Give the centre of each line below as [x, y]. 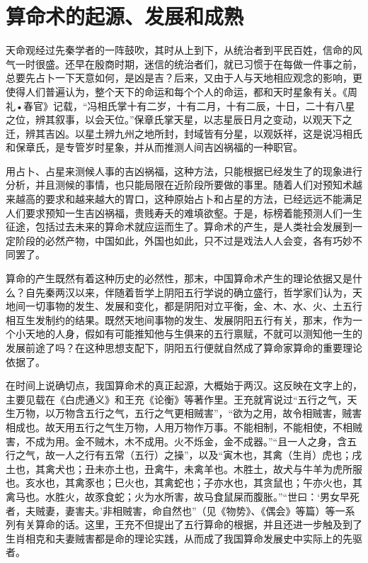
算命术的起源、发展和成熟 [125, 16]
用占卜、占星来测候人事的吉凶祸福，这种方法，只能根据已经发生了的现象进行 [184, 171]
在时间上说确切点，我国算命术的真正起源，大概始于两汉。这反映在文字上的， [184, 385]
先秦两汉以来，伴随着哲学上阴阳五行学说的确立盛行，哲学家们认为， [194, 292]
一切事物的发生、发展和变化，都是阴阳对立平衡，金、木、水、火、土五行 [194, 306]
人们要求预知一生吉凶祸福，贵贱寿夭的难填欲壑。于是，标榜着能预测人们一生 [184, 212]
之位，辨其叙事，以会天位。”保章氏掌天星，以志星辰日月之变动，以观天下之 [179, 119]
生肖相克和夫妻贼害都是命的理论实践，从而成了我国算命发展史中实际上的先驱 [184, 538]
